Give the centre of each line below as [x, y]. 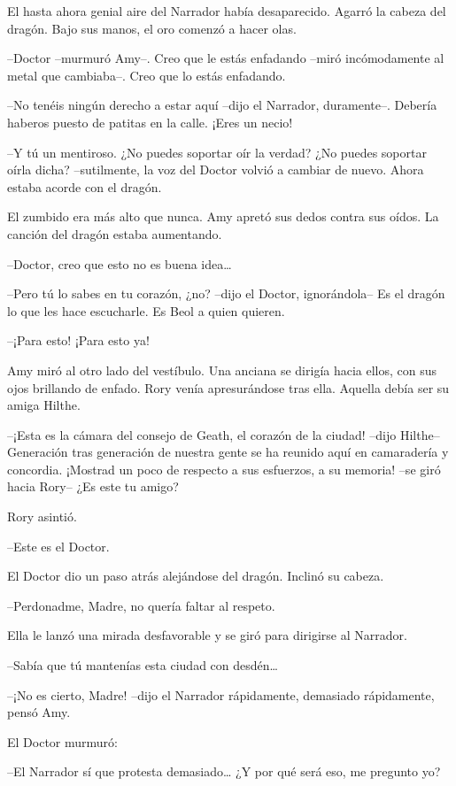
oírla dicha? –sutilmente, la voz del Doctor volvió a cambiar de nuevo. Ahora [216, 170]
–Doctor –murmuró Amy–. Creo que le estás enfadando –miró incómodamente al [226, 58]
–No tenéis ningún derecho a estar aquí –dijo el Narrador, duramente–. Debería [222, 105]
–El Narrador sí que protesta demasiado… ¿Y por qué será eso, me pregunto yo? [224, 771]
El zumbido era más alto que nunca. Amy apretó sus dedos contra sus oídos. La [223, 216]
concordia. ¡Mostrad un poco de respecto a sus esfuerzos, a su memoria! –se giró [224, 469]
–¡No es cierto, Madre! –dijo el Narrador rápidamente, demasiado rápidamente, [221, 694]
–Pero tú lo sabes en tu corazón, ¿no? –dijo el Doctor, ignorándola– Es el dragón [226, 293]
